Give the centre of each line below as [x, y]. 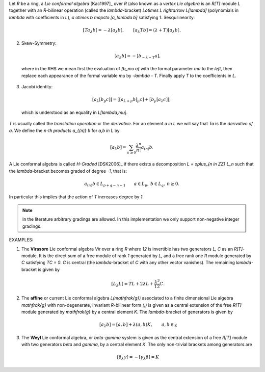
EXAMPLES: [21, 240]
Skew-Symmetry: [39, 43]
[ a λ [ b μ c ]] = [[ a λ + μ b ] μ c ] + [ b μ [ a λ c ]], [132, 100]
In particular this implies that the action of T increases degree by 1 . [77, 197]
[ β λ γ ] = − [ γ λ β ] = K [138, 358]
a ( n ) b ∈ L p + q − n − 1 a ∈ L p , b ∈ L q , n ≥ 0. [132, 184]
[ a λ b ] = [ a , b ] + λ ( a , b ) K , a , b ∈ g [138, 325]
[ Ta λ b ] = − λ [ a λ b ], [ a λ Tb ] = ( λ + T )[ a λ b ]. [132, 30]
